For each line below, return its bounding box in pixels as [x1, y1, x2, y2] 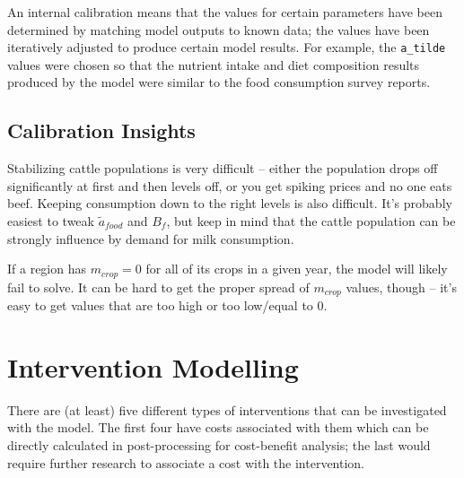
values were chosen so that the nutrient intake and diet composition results [7, 55, 420, 74]
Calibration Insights [7, 117, 196, 144]
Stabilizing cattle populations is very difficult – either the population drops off [7, 159, 438, 178]
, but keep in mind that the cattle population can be [166, 212, 456, 230]
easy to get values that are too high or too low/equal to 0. [7, 296, 328, 315]
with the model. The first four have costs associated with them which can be [7, 418, 429, 437]
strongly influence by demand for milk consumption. [7, 229, 294, 248]
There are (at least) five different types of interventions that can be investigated [7, 400, 447, 419]
